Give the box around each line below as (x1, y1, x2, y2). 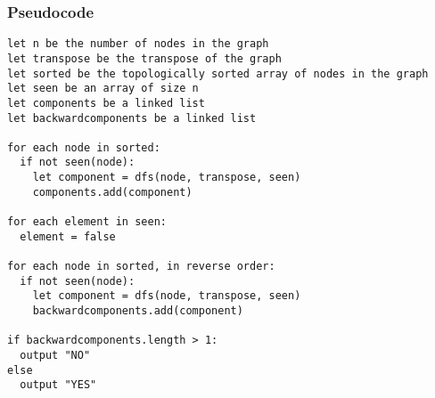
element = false (20, 230, 116, 243)
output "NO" (20, 349, 91, 361)
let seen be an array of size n (7, 82, 199, 95)
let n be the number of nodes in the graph (7, 37, 269, 51)
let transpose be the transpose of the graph (7, 52, 282, 65)
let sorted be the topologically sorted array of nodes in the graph (7, 67, 429, 80)
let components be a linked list (7, 96, 205, 110)
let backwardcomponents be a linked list (7, 111, 257, 125)
